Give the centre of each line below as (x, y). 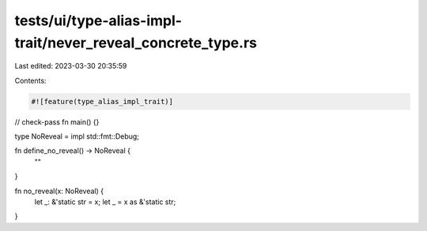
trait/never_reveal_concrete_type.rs (136, 43)
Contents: (30, 80)
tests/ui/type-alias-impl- (98, 20)
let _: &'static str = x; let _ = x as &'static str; (105, 202)
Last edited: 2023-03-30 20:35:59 (71, 66)
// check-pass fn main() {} (57, 121)
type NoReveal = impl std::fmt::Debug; (77, 136)
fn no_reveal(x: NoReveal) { (59, 191)
